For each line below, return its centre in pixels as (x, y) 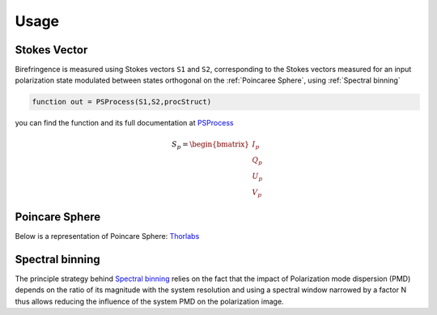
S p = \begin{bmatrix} (210, 145)
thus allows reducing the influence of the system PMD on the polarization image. (149, 301)
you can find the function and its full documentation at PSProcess (124, 123)
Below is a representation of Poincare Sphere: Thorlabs (107, 236)
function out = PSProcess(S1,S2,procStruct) (122, 102)
